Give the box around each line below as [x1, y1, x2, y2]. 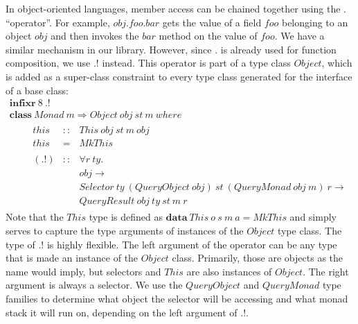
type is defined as [89, 210, 163, 224]
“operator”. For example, [6, 15, 110, 29]
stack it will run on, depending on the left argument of [6, 305, 238, 319]
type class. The [277, 223, 342, 238]
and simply [289, 210, 337, 224]
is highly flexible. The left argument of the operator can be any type [46, 237, 337, 251]
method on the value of [159, 28, 258, 43]
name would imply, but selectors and [6, 264, 161, 278]
